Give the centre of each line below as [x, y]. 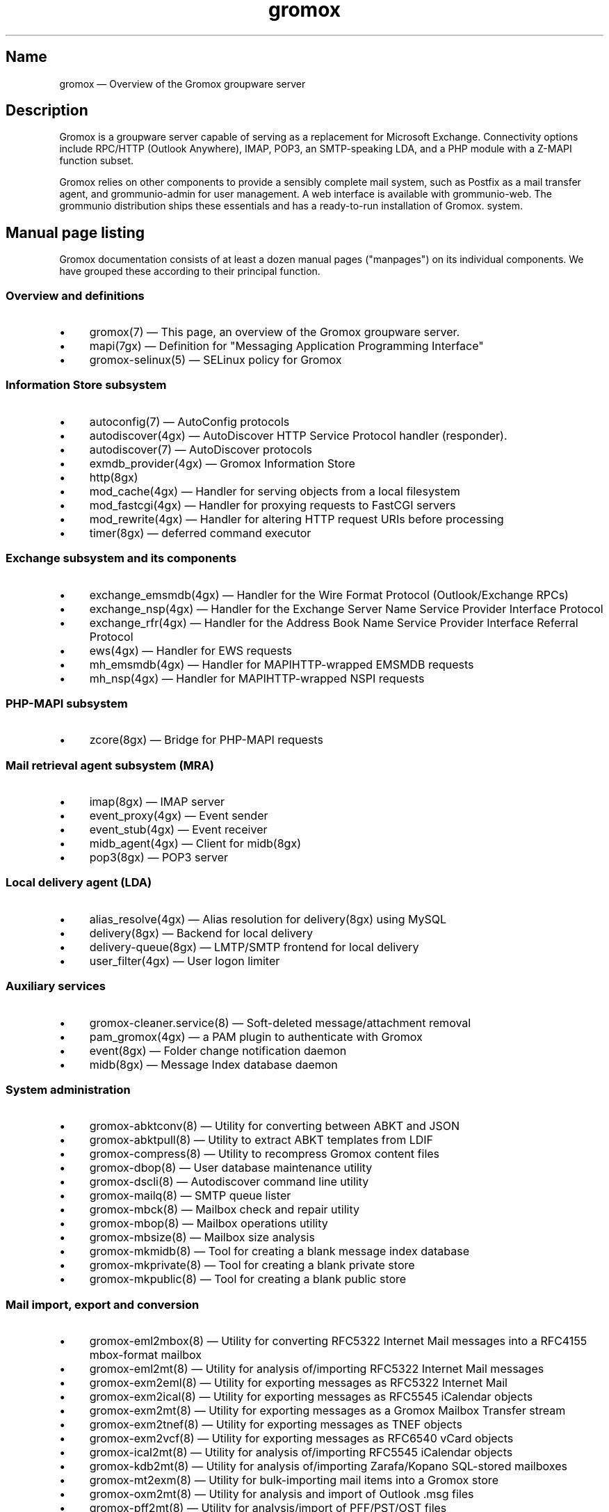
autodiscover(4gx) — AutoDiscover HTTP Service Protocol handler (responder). [298, 435]
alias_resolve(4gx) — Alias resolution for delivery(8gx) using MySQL [268, 919]
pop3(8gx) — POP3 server [159, 858]
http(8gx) [114, 477]
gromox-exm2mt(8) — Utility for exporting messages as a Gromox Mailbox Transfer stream [327, 1411]
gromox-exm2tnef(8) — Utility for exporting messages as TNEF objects [276, 1425]
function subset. [97, 161]
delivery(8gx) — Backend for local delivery [201, 933]
